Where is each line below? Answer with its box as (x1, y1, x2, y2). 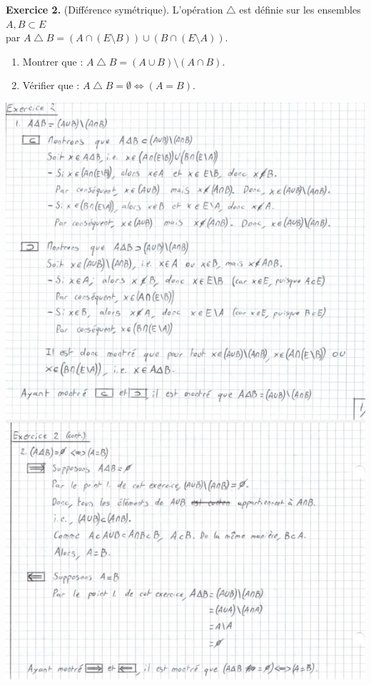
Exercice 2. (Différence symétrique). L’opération (6, 2, 223, 16)
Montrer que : (22, 53, 83, 68)
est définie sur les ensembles (239, 2, 361, 16)
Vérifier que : (22, 78, 80, 93)
